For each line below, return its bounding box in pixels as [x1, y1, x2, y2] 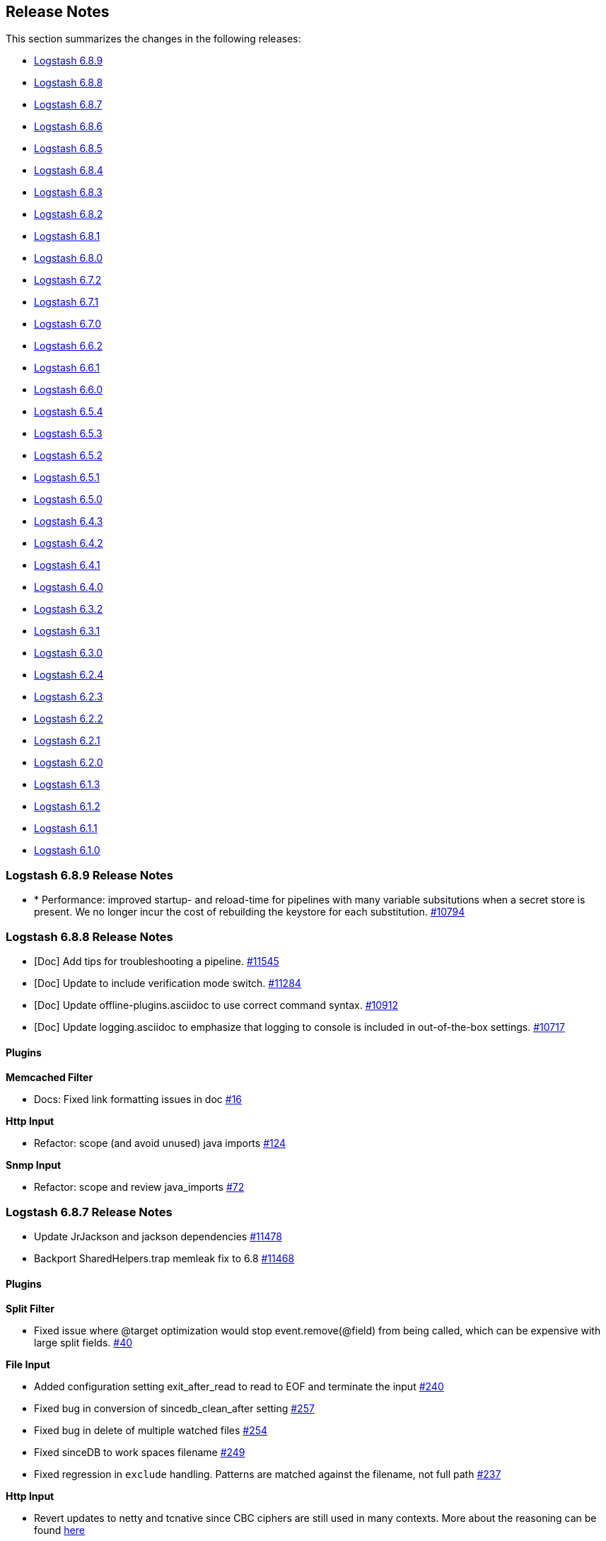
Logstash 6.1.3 [34, 778, 100, 791]
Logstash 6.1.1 [34, 822, 98, 835]
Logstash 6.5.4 [34, 405, 103, 418]
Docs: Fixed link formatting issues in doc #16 [34, 1093, 243, 1106]
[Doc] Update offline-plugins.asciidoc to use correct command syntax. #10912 [34, 998, 398, 1011]
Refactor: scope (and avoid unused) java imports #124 [34, 1137, 286, 1150]
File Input [6, 1358, 50, 1371]
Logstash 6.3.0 [34, 647, 103, 659]
